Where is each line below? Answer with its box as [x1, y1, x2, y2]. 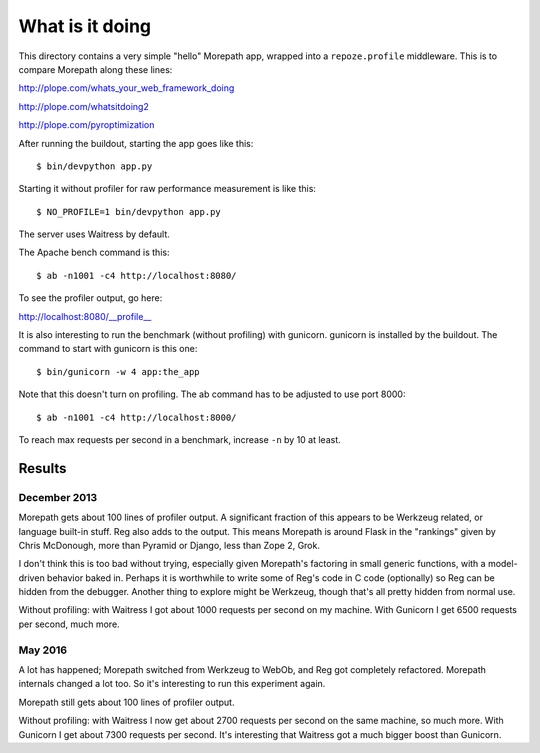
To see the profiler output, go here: [18, 292, 163, 304]
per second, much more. [18, 618, 120, 630]
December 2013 [18, 490, 98, 504]
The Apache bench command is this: [18, 246, 170, 259]
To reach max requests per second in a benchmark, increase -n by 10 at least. [18, 433, 342, 445]
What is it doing [18, 15, 152, 37]
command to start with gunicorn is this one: [18, 343, 198, 355]
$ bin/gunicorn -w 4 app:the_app [36, 366, 200, 377]
